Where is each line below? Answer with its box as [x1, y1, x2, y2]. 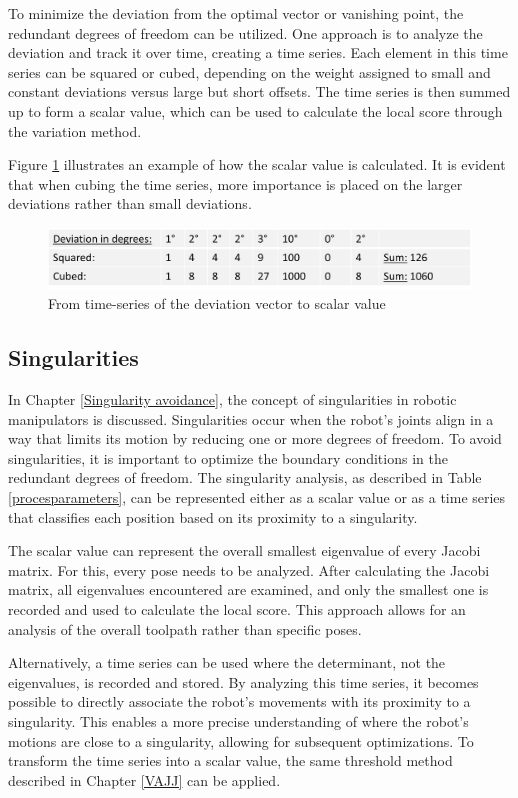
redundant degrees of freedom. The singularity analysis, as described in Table [8, 467, 482, 488]
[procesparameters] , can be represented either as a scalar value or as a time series [8, 486, 506, 507]
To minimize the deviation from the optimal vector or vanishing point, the [8, 3, 464, 23]
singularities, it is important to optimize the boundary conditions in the [8, 447, 448, 468]
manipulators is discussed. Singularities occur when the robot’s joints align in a [8, 408, 494, 429]
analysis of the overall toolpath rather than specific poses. [8, 618, 362, 639]
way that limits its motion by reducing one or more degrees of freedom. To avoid [8, 428, 502, 449]
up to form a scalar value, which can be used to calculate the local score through [8, 100, 503, 121]
